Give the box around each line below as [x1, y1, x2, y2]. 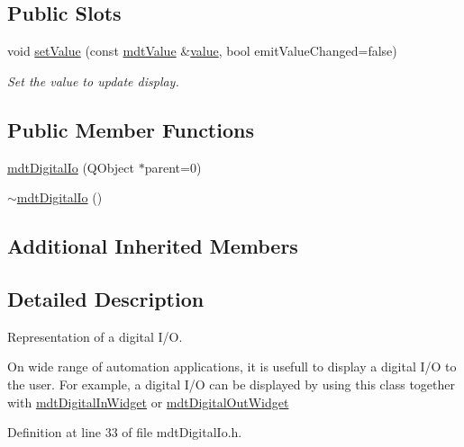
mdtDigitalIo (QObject [7, 157, 134, 176]
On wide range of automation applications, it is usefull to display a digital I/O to [7, 357, 457, 376]
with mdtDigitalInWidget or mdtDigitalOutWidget [7, 392, 289, 411]
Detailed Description [7, 284, 205, 312]
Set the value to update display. [7, 71, 179, 90]
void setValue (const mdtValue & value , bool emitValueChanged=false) [7, 41, 397, 60]
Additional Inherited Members [7, 232, 298, 260]
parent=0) [144, 157, 202, 176]
